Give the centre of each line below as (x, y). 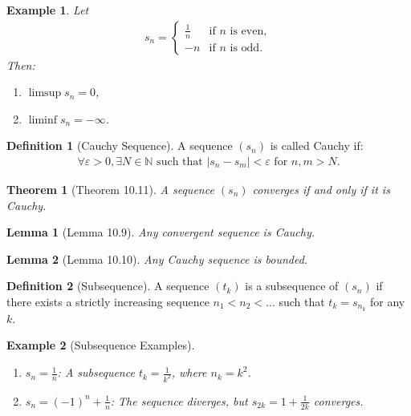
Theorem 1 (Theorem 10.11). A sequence (110, 190)
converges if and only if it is (321, 190)
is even (247, 31)
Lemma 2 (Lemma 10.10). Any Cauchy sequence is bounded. (157, 258)
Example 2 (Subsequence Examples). (101, 345)
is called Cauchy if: (317, 145)
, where (189, 372)
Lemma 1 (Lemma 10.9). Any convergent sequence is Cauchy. (161, 232)
